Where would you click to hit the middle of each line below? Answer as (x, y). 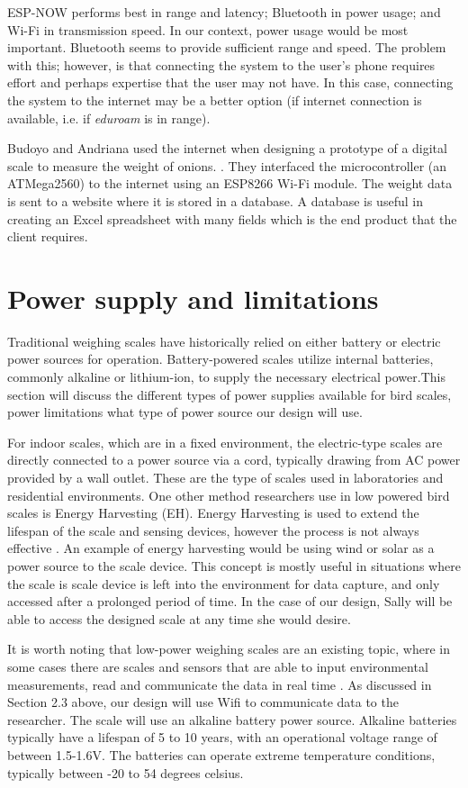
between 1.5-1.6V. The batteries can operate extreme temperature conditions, (221, 754)
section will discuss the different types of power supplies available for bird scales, (229, 394)
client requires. (48, 236)
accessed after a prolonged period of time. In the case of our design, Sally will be (230, 601)
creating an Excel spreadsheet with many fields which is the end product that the (232, 218)
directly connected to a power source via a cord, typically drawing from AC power (234, 460)
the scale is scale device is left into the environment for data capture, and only (224, 583)
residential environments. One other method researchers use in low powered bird (229, 495)
